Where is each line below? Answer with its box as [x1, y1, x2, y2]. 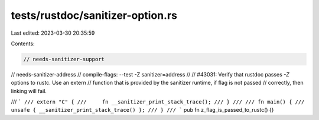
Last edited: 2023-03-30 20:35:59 [11, 29, 95, 36]
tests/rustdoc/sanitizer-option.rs [11, 9, 177, 22]
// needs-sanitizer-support [23, 56, 105, 62]
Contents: [11, 40, 35, 47]
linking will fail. [11, 87, 47, 94]
